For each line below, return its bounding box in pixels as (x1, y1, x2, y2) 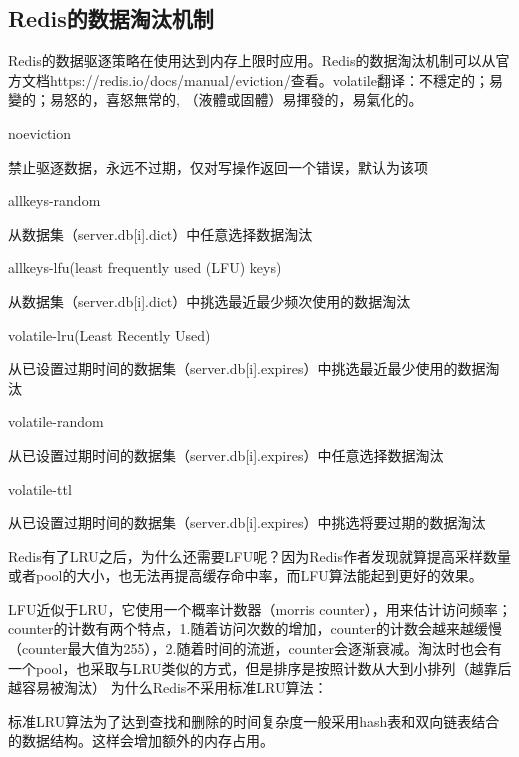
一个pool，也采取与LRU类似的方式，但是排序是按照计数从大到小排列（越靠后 (8, 657, 512, 678)
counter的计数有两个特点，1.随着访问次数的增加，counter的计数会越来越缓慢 (8, 618, 502, 639)
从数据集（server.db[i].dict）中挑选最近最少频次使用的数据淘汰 (8, 290, 411, 311)
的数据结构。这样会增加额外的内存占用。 (8, 730, 274, 751)
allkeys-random (8, 190, 101, 211)
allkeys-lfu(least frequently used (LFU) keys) (8, 257, 282, 278)
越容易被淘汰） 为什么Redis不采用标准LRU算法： (8, 677, 328, 698)
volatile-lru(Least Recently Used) (8, 324, 211, 345)
